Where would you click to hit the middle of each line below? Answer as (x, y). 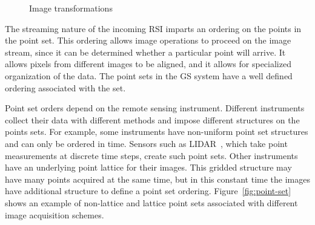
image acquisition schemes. (55, 214)
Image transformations (71, 8)
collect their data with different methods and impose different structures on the (152, 119)
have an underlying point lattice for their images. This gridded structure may (148, 167)
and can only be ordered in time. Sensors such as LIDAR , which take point (146, 143)
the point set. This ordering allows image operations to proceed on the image (148, 40)
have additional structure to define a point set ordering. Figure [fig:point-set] (148, 191)
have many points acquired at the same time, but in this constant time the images (157, 179)
